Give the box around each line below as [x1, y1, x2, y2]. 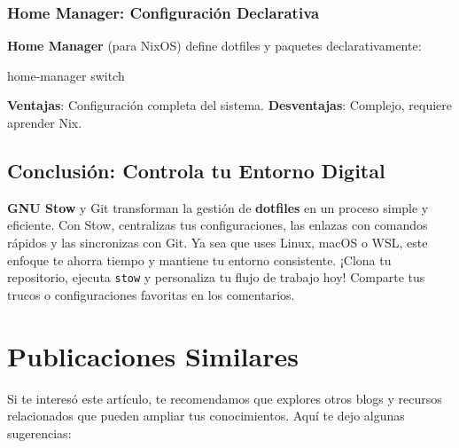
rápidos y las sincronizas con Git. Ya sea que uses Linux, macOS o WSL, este [7, 232, 428, 251]
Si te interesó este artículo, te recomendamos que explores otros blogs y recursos [7, 389, 442, 407]
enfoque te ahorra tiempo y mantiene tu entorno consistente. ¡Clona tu [7, 250, 392, 269]
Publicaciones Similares [7, 337, 299, 373]
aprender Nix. [7, 114, 82, 131]
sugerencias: [7, 423, 72, 442]
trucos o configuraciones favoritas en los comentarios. [7, 285, 295, 303]
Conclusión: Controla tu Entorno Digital [7, 156, 385, 184]
